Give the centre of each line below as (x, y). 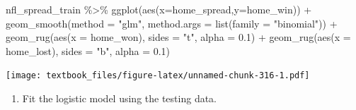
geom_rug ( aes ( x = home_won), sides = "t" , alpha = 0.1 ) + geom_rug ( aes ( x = (178, 37)
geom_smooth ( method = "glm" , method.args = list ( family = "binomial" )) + (172, 23)
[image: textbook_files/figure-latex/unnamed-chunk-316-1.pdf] (158, 76)
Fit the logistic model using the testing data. (119, 98)
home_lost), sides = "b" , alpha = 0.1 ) (88, 50)
